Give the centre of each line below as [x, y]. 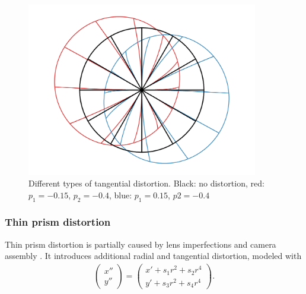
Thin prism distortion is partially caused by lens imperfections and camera [141, 244]
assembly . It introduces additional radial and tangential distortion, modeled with [153, 256]
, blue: [120, 195]
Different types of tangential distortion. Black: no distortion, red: [146, 183]
